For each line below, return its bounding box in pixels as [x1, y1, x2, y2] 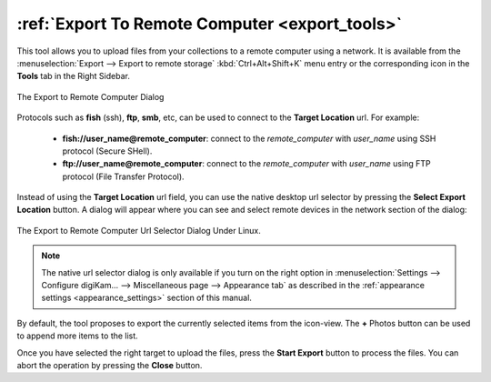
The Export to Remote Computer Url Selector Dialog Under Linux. [16, 225, 261, 236]
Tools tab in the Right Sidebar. [16, 71, 131, 82]
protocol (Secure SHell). [62, 146, 153, 156]
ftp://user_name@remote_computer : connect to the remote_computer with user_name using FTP [62, 158, 431, 169]
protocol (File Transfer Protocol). [62, 171, 185, 182]
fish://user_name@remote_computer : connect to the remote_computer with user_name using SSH [62, 133, 436, 144]
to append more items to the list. [16, 330, 138, 341]
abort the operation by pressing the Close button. [16, 359, 203, 370]
